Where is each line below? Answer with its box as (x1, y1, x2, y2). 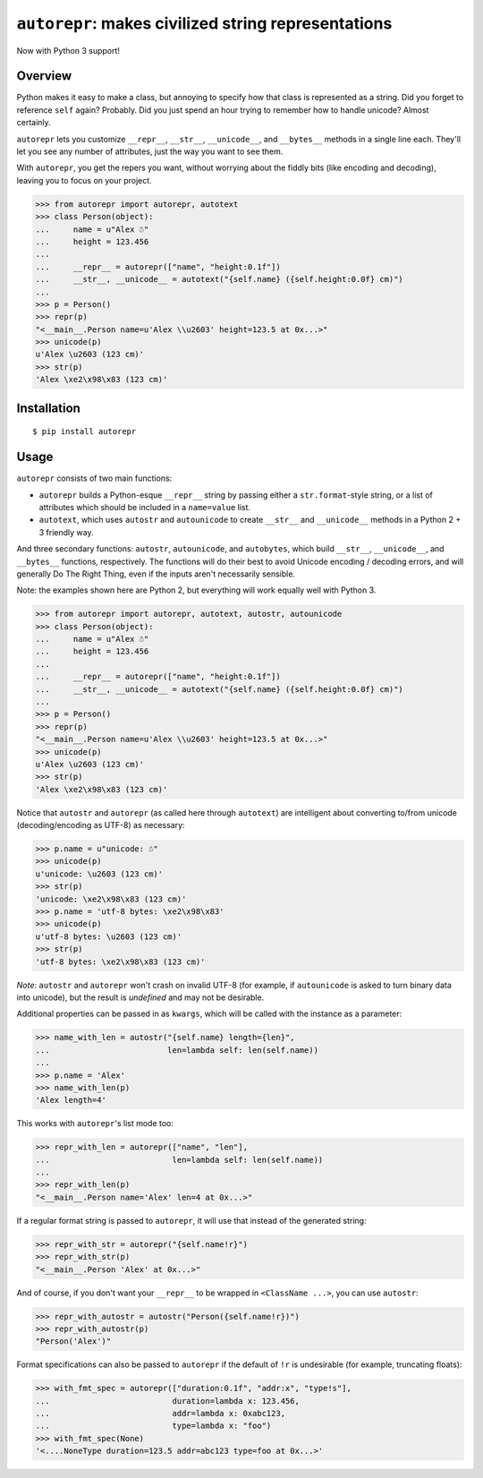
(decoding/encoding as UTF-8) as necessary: (16, 820, 185, 831)
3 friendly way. (38, 526, 94, 537)
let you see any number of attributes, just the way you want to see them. (16, 146, 284, 157)
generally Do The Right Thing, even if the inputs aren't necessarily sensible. (16, 568, 295, 579)
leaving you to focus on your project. (16, 175, 152, 185)
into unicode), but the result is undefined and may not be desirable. (16, 992, 265, 1003)
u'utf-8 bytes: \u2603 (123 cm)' (35, 931, 182, 942)
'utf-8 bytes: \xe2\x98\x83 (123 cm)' (35, 956, 206, 967)
